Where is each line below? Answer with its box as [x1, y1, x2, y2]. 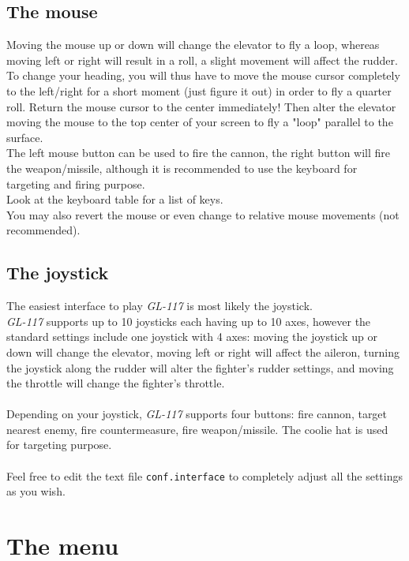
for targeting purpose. [6, 436, 112, 453]
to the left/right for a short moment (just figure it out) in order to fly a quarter [6, 82, 392, 99]
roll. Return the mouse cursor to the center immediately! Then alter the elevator [6, 98, 396, 114]
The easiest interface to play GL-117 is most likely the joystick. [6, 297, 313, 314]
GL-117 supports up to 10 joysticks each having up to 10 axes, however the [6, 312, 371, 329]
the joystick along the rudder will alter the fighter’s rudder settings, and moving [6, 359, 394, 376]
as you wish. [6, 483, 66, 499]
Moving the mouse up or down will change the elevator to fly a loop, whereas [6, 36, 380, 53]
